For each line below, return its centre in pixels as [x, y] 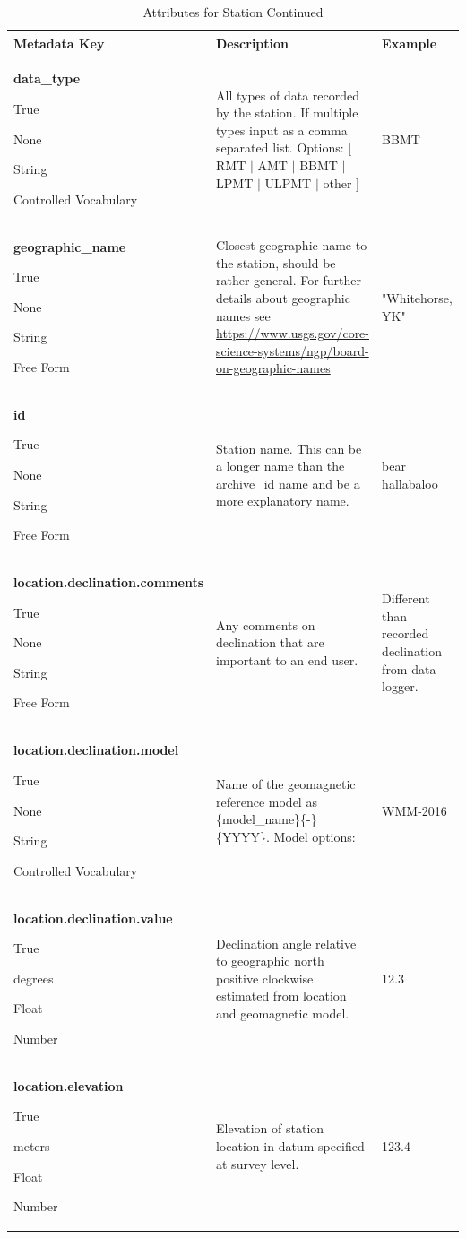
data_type [47, 78]
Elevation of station [270, 1128]
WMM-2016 [414, 810]
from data [409, 668]
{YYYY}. [243, 836]
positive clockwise [265, 978]
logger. [400, 686]
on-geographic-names [273, 368]
